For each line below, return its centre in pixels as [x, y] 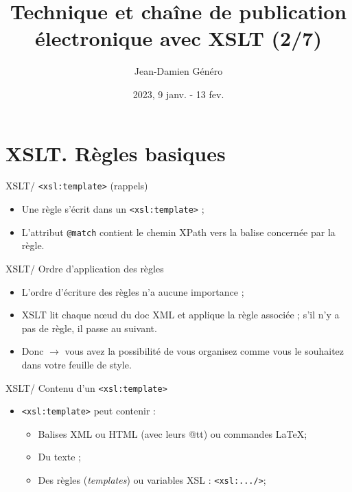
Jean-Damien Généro [178, 71]
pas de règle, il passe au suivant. [89, 328]
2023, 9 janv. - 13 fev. [178, 94]
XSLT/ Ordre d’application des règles [85, 268]
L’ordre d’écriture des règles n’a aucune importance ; [133, 291]
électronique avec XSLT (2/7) [178, 38]
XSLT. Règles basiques [116, 153]
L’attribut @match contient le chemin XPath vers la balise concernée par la [178, 232]
